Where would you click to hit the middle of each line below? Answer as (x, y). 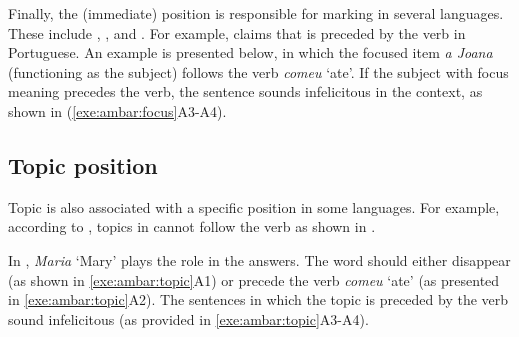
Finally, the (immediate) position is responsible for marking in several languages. (256, 13)
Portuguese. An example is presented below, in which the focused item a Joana (250, 52)
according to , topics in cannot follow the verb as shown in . (192, 226)
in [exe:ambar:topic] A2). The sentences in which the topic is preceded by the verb (258, 299)
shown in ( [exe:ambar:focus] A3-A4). (117, 110)
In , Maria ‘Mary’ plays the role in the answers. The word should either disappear (259, 259)
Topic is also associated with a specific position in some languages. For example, (254, 206)
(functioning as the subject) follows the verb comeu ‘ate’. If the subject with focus (258, 71)
